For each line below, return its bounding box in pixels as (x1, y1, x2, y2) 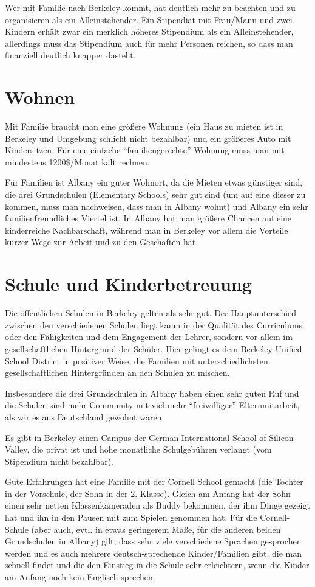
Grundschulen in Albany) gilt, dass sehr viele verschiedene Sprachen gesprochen (5, 535, 302, 547)
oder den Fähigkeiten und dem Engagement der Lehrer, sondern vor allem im (5, 330, 293, 343)
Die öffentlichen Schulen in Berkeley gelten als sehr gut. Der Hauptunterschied (5, 307, 297, 319)
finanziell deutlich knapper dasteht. (5, 49, 136, 61)
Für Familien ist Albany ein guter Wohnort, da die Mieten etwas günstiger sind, (5, 176, 303, 189)
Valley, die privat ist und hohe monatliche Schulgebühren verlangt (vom (5, 443, 272, 456)
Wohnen (5, 85, 75, 109)
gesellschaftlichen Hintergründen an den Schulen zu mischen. (5, 366, 230, 379)
